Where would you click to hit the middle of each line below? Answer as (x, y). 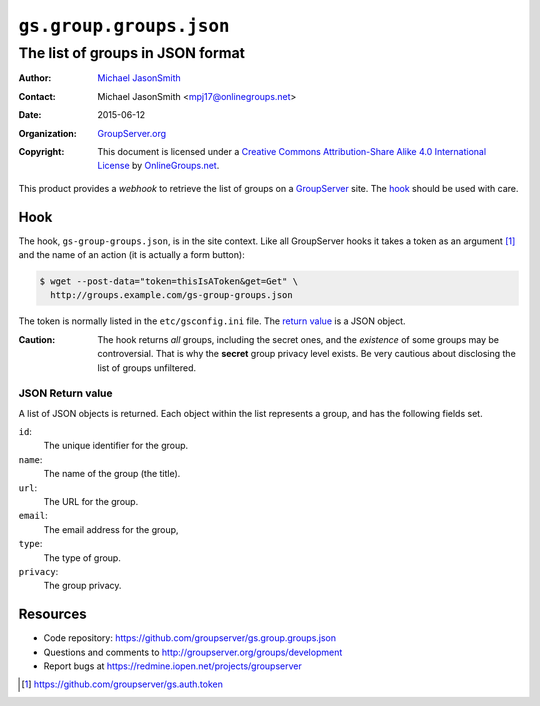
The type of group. (82, 557)
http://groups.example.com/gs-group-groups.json (172, 295)
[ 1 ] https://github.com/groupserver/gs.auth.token (122, 684)
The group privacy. (82, 586)
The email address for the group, (111, 529)
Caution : (37, 339)
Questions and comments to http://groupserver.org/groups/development (193, 652)
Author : (35, 78)
